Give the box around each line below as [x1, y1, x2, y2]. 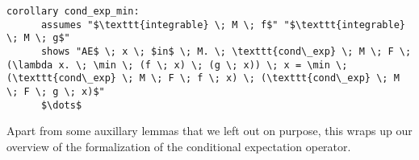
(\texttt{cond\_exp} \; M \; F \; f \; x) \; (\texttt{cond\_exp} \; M [6, 72, 400, 84]
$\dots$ [40, 99, 82, 111]
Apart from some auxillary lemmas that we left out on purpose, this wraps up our [6, 122, 413, 139]
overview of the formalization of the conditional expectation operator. [6, 137, 351, 154]
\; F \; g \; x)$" [6, 85, 105, 97]
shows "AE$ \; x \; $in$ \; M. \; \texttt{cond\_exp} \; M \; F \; [40, 45, 412, 57]
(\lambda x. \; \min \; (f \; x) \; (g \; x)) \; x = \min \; [6, 59, 348, 71]
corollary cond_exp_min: [6, 6, 140, 17]
